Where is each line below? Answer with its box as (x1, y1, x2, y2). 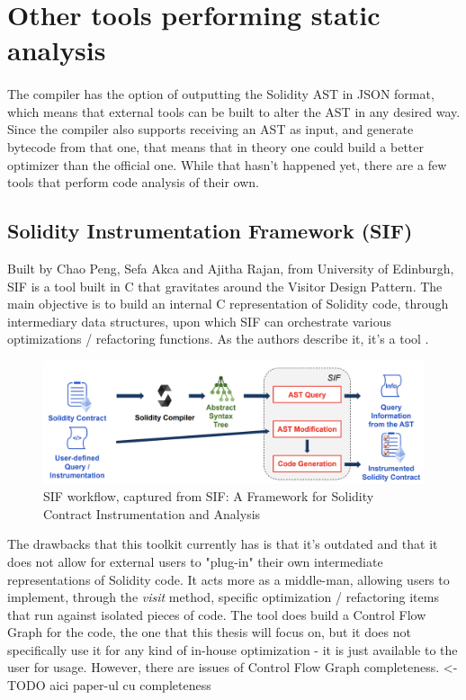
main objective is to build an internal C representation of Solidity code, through (7, 294, 449, 313)
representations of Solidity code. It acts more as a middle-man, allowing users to (7, 570, 450, 588)
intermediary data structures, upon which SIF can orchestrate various (7, 311, 392, 330)
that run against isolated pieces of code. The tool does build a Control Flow (7, 605, 426, 624)
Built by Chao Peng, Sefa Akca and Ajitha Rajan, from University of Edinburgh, (7, 258, 454, 277)
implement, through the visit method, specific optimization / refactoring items (7, 588, 439, 606)
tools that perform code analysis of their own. (7, 173, 259, 192)
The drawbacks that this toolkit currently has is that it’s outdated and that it (7, 534, 438, 553)
